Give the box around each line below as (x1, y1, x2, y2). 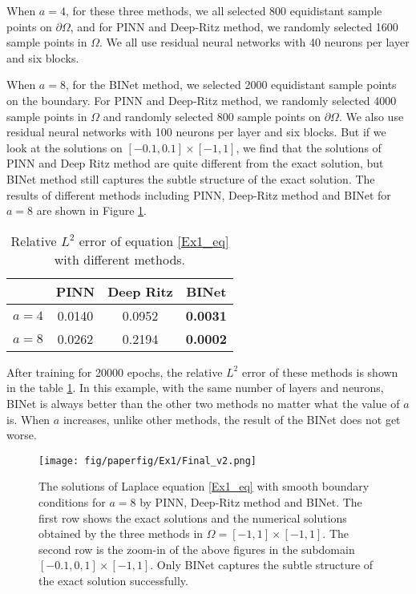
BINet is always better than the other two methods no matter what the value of (6, 394, 400, 411)
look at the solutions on (6, 139, 123, 156)
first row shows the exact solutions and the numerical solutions (38, 509, 347, 526)
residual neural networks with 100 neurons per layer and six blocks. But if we (6, 123, 386, 140)
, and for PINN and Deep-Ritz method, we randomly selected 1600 (70, 18, 398, 34)
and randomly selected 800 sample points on (103, 107, 321, 124)
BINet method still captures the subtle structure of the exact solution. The (6, 170, 375, 187)
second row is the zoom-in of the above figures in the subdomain (38, 540, 355, 557)
